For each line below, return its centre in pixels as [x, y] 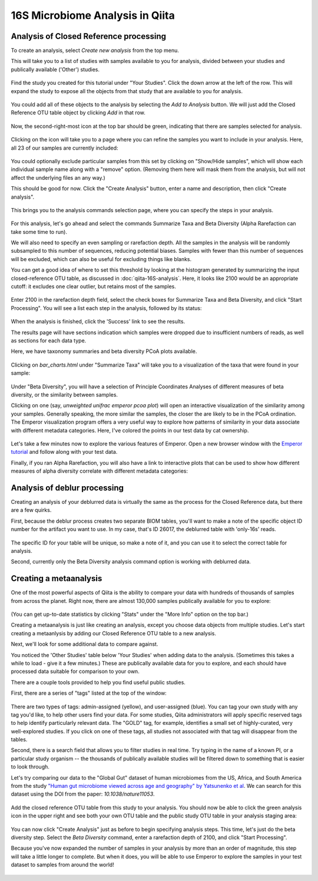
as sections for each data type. [49, 341]
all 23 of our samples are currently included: [64, 148]
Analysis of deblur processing [67, 488]
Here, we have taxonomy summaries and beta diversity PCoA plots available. [104, 351]
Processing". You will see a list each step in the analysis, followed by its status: [106, 308]
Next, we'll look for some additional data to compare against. [85, 644]
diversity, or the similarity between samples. [64, 394]
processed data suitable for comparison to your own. [75, 671]
